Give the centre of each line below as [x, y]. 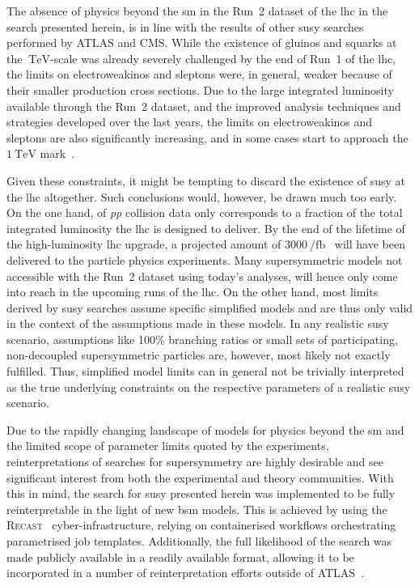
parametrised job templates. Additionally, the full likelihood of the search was [199, 541]
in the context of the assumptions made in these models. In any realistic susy [198, 323]
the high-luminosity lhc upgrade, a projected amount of [144, 244]
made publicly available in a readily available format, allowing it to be [180, 556]
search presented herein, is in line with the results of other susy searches [185, 26]
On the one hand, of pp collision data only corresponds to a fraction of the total [205, 212]
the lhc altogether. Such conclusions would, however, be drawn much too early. [202, 196]
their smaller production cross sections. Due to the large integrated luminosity [200, 89]
